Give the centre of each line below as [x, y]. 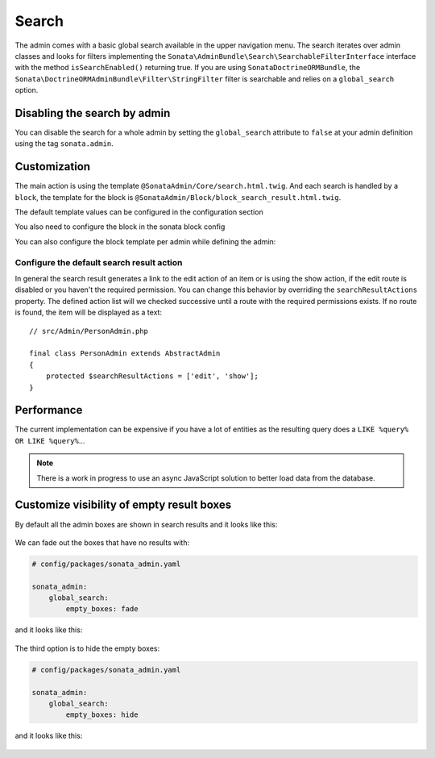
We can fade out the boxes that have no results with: [102, 542]
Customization [53, 167]
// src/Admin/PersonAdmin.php [89, 331]
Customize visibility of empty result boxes [123, 505]
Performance [49, 410]
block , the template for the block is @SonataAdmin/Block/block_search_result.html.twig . [178, 197]
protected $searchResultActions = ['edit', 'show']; [152, 376]
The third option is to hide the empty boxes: [87, 648]
